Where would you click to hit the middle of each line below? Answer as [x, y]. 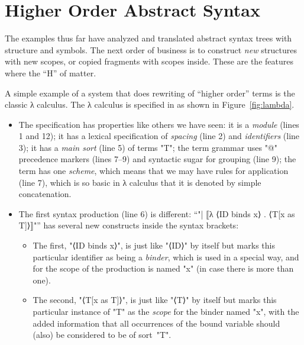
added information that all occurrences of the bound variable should [156, 323]
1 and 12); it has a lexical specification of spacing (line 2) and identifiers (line [159, 136]
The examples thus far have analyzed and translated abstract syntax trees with [148, 38]
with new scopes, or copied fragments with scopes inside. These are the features [149, 61]
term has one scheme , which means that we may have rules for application [153, 171]
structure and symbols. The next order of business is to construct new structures [151, 49]
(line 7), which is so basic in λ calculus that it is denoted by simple [140, 182]
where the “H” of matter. [51, 72]
